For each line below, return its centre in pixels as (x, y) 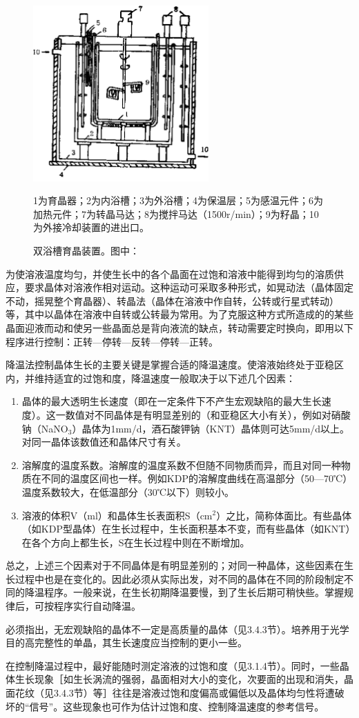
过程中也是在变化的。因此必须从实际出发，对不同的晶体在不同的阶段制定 (179, 578)
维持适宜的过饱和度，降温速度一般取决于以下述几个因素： (165, 378)
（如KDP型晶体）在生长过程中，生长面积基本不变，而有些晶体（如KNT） (186, 529)
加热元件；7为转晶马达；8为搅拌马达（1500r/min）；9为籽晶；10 (176, 213)
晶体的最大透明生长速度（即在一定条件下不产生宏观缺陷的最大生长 (172, 401)
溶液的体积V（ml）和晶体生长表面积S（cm (117, 515)
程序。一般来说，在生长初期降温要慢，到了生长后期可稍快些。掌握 (194, 592)
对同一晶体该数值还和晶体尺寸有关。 (104, 442)
